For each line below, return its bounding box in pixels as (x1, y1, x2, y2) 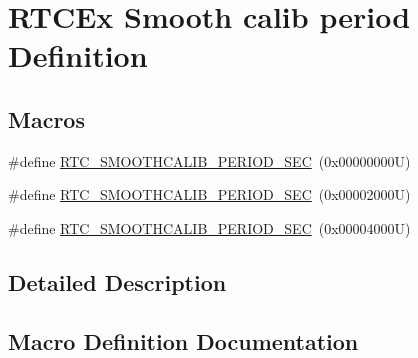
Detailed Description (8, 266, 227, 297)
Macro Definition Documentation (8, 325, 359, 356)
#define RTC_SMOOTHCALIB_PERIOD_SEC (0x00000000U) (8, 150, 411, 171)
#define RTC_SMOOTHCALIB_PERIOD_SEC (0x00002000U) (8, 184, 411, 205)
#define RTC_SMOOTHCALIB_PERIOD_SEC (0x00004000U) (8, 217, 411, 238)
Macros (8, 103, 85, 134)
